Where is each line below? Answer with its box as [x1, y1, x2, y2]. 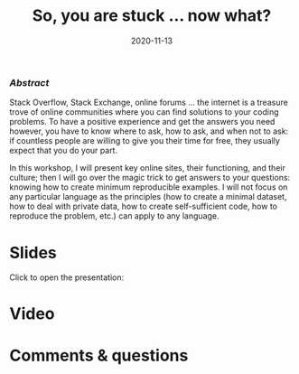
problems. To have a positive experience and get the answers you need [9, 117, 276, 127]
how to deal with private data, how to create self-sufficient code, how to [9, 201, 278, 212]
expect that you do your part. [9, 145, 118, 156]
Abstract [9, 76, 50, 89]
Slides [9, 242, 57, 263]
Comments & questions [9, 345, 189, 366]
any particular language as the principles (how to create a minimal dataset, [9, 192, 287, 202]
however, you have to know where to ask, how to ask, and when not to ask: [9, 126, 289, 136]
